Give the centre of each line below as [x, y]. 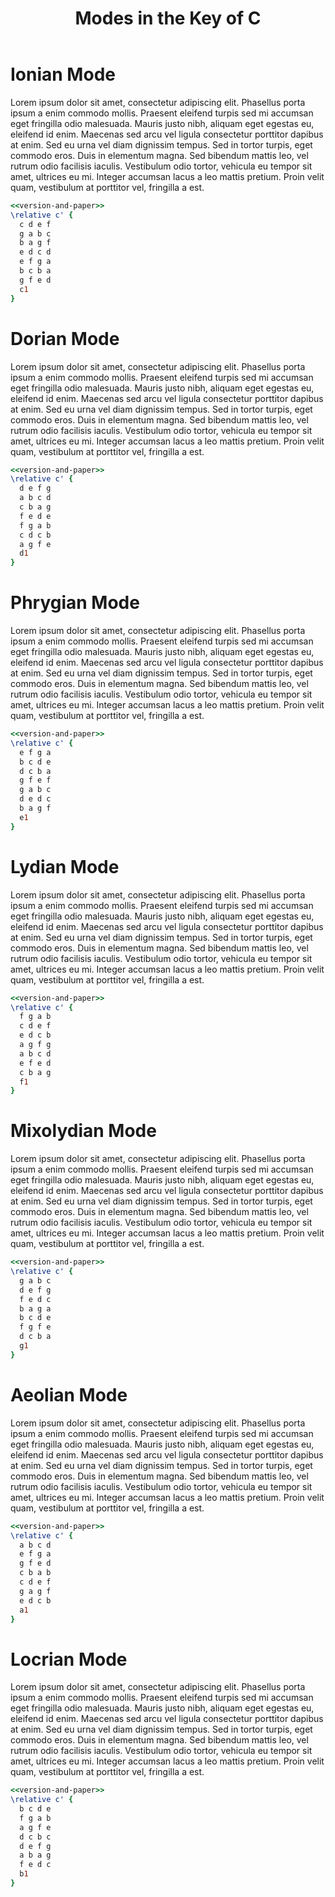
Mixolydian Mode [83, 1131]
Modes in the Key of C [168, 18]
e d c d [35, 252]
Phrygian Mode [75, 603]
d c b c [35, 1837]
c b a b [35, 1573]
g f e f [35, 780]
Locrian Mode [69, 1659]
